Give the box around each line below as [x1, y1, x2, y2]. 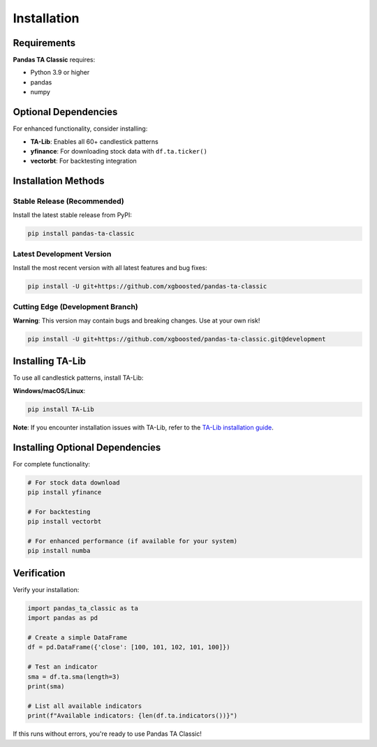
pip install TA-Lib [27, 405, 94, 413]
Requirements [13, 37, 76, 49]
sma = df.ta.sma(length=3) [27, 672, 120, 681]
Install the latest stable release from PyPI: [13, 211, 133, 219]
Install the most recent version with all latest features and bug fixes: [13, 264, 207, 272]
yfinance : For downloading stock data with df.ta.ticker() [30, 147, 207, 155]
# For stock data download [27, 478, 120, 487]
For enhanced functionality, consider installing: [13, 124, 148, 133]
